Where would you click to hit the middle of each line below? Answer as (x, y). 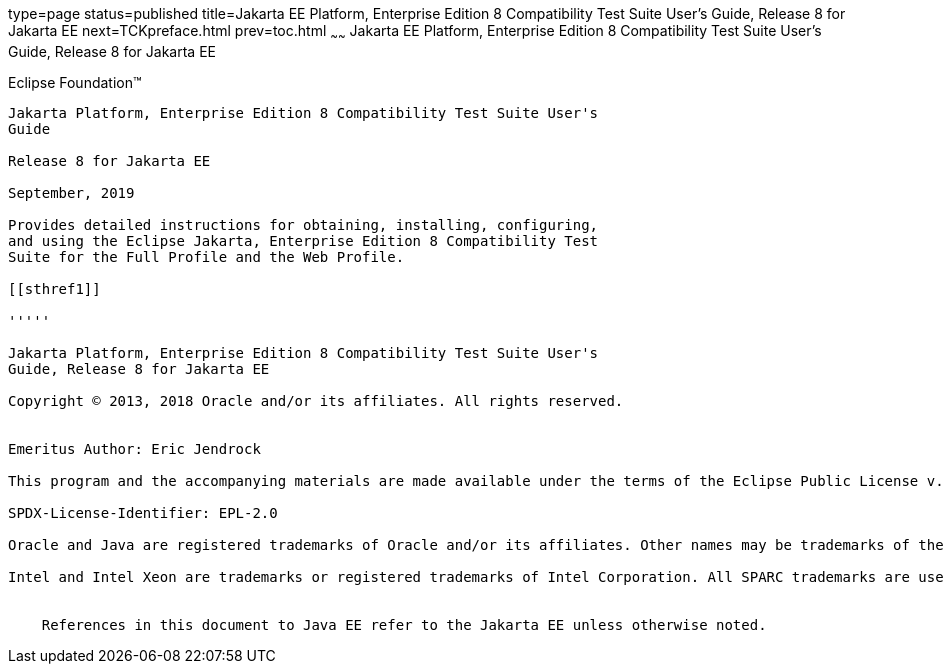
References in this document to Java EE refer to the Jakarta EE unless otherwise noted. (404, 624)
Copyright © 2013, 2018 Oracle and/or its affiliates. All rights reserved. (316, 400)
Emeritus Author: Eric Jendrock (134, 448)
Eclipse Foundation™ (75, 82)
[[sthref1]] (54, 288)
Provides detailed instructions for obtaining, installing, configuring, (303, 224)
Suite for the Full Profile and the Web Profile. (206, 256)
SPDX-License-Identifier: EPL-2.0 (143, 512)
